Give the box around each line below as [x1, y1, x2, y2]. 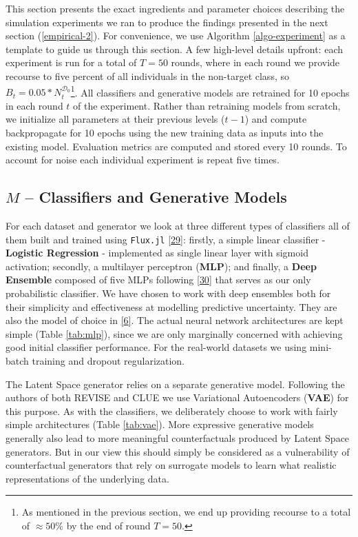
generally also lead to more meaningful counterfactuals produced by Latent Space [6, 430, 350, 445]
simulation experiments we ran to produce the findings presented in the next [6, 14, 328, 29]
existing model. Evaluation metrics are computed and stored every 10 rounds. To [6, 139, 347, 153]
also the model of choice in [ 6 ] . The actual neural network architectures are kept [6, 313, 344, 327]
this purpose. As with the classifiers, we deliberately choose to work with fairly [6, 403, 338, 418]
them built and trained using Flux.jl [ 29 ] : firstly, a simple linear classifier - [6, 232, 326, 246]
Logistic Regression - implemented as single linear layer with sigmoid [6, 245, 308, 260]
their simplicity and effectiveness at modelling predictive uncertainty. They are [6, 299, 337, 314]
